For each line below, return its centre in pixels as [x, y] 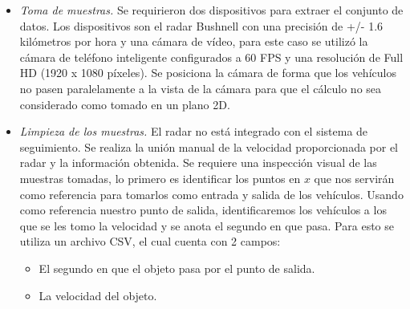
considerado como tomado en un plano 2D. [125, 104]
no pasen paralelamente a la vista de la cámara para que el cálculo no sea [201, 88]
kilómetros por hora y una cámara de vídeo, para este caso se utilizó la [194, 41]
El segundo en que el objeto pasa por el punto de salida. [177, 268]
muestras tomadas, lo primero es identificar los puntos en [160, 178]
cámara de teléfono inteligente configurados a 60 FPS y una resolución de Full [211, 57]
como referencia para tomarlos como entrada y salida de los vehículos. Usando [211, 194]
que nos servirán [354, 178]
